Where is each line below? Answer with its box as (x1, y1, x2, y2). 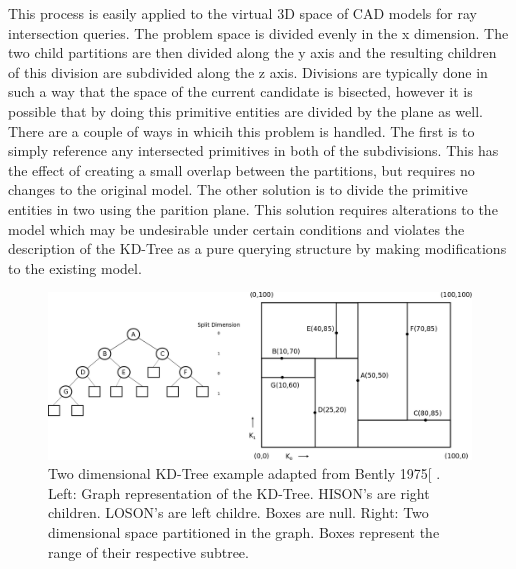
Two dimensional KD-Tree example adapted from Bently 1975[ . (48, 463, 441, 484)
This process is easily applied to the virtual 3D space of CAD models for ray (8, 3, 477, 23)
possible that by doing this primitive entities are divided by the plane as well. (8, 100, 483, 121)
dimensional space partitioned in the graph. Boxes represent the (48, 521, 440, 542)
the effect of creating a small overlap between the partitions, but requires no (8, 159, 475, 180)
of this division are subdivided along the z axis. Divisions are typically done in (8, 61, 488, 82)
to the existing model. (8, 257, 142, 278)
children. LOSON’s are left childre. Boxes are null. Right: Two (48, 502, 429, 523)
